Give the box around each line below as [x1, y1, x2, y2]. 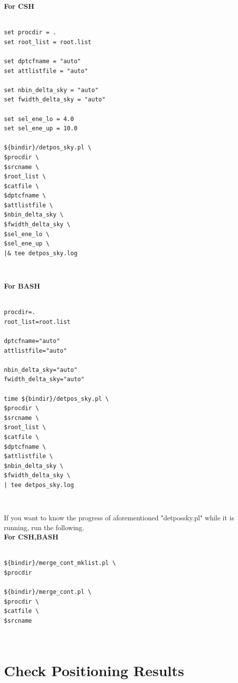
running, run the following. [4, 522, 85, 532]
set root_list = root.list [4, 38, 91, 46]
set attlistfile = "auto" [4, 67, 88, 74]
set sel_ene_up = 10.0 [4, 125, 78, 132]
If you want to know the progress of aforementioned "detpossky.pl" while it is [4, 512, 235, 523]
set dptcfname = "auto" [4, 57, 81, 65]
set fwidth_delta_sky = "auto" [4, 96, 106, 103]
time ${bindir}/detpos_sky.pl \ [4, 395, 109, 402]
